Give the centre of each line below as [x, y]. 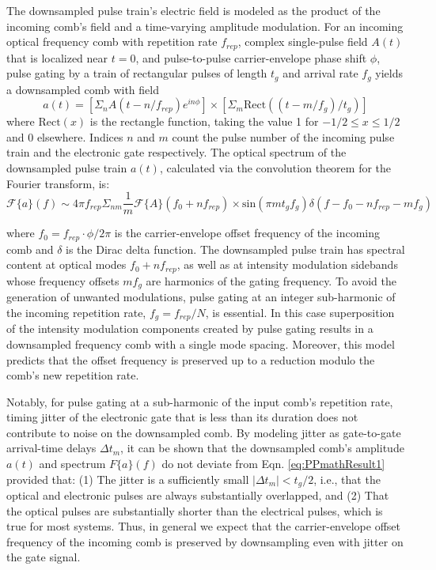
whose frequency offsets [63, 280]
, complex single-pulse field [303, 42]
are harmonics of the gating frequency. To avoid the [271, 280]
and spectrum [72, 464]
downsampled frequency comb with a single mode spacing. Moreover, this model [201, 344]
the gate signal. [44, 557]
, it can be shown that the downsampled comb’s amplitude [262, 448]
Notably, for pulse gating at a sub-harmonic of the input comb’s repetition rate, [200, 401]
